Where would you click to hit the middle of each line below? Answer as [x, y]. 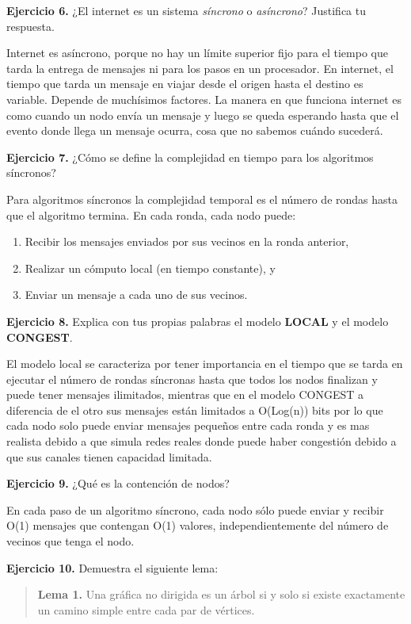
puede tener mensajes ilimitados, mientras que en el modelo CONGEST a [185, 394]
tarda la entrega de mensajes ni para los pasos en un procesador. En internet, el [200, 68]
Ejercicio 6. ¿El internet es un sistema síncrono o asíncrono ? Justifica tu [186, 10]
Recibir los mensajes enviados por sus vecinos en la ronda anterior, [187, 241]
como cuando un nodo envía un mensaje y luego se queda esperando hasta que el [203, 115]
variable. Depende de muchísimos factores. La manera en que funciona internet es [204, 99]
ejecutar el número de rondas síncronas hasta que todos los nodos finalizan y [192, 379]
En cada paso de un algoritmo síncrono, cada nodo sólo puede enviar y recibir [195, 509]
